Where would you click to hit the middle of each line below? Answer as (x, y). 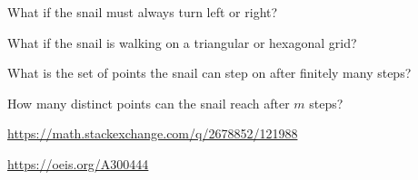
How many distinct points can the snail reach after (149, 103)
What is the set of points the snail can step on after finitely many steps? (209, 73)
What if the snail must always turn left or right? (143, 12)
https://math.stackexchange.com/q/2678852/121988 (153, 133)
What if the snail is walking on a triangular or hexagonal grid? (182, 42)
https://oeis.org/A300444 (78, 163)
